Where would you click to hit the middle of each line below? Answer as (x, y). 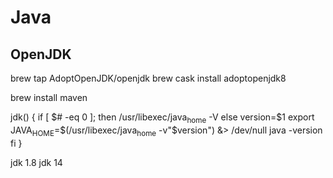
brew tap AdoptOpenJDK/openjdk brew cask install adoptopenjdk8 (148, 78)
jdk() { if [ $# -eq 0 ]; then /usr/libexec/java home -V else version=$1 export (162, 118)
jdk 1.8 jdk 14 (36, 162)
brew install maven (49, 97)
